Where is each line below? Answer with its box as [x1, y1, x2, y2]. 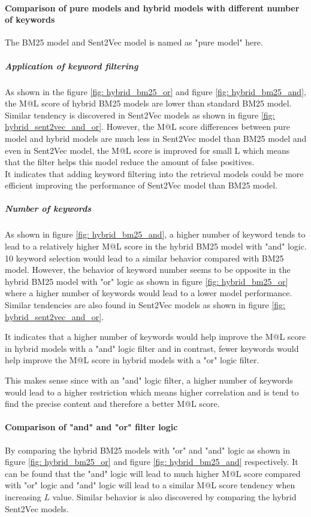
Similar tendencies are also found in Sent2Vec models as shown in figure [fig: [5, 299, 285, 311]
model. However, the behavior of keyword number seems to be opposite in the [5, 263, 291, 276]
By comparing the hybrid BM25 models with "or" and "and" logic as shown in [5, 443, 290, 456]
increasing [5, 490, 41, 503]
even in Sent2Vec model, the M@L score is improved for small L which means [5, 144, 290, 156]
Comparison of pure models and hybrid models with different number [5, 1, 300, 14]
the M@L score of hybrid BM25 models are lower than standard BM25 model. [5, 97, 292, 110]
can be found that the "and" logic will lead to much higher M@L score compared [5, 467, 301, 479]
